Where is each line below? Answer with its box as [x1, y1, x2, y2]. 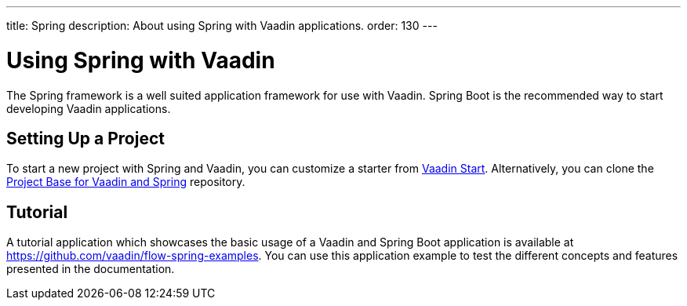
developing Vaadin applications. [6, 101, 171, 115]
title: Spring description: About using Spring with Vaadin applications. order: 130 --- [6, 19, 438, 32]
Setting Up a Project [6, 128, 165, 148]
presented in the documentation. [6, 262, 175, 276]
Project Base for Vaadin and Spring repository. [6, 175, 245, 189]
